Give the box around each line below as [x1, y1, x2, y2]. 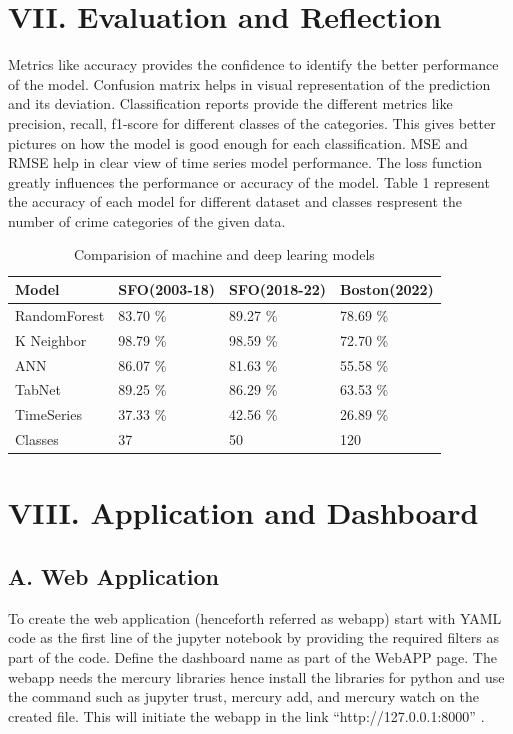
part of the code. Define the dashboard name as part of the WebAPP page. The [8, 646, 497, 667]
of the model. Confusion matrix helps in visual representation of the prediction [8, 73, 491, 94]
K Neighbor [15, 329, 87, 350]
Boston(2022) [340, 279, 434, 300]
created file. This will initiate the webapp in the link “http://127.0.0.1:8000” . [8, 705, 485, 726]
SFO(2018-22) [229, 279, 327, 300]
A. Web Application [8, 560, 220, 591]
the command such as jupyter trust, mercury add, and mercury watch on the [8, 686, 480, 707]
